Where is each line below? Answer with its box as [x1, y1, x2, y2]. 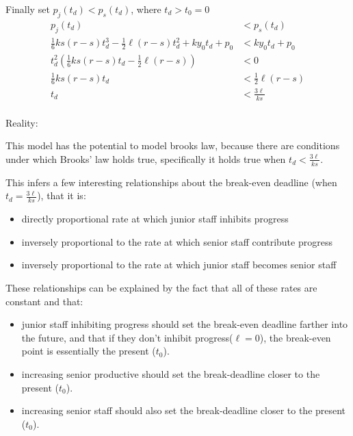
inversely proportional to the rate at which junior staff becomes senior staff [21, 257, 337, 272]
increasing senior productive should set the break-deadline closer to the [21, 366, 320, 381]
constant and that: [5, 294, 83, 308]
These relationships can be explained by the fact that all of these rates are [5, 281, 317, 294]
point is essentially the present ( [21, 344, 156, 358]
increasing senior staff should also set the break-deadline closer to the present [21, 403, 346, 418]
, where [131, 2, 161, 16]
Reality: [5, 115, 38, 129]
